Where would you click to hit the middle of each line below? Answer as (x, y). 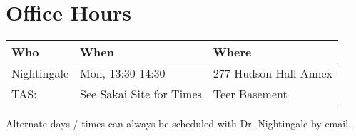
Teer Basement (250, 94)
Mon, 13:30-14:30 (123, 73)
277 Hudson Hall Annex (273, 73)
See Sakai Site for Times (141, 94)
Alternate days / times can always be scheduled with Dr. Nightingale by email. (178, 124)
